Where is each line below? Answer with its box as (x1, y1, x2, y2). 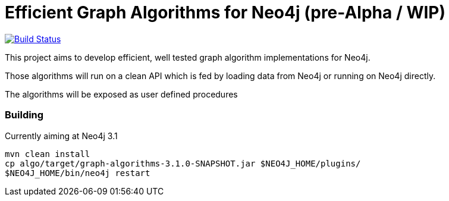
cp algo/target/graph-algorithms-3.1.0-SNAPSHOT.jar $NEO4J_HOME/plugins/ (5, 158, 361, 168)
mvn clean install (5, 149, 90, 159)
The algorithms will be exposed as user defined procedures (5, 89, 238, 99)
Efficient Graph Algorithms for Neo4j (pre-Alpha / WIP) (5, 2, 446, 23)
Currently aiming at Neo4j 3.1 (5, 130, 118, 141)
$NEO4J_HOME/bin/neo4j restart (5, 168, 150, 178)
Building (5, 109, 44, 121)
